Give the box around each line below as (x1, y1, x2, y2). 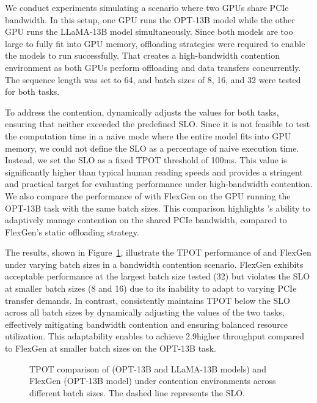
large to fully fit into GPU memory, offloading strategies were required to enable (5, 37, 305, 50)
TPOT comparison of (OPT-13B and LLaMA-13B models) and (29, 362, 266, 375)
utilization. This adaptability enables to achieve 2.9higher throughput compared (5, 330, 304, 342)
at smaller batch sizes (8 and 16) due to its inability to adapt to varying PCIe (5, 282, 297, 295)
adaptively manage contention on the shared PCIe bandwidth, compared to (5, 213, 287, 226)
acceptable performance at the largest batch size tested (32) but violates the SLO (5, 270, 310, 283)
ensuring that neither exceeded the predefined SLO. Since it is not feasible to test (5, 117, 310, 130)
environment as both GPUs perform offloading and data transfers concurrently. (5, 61, 301, 73)
